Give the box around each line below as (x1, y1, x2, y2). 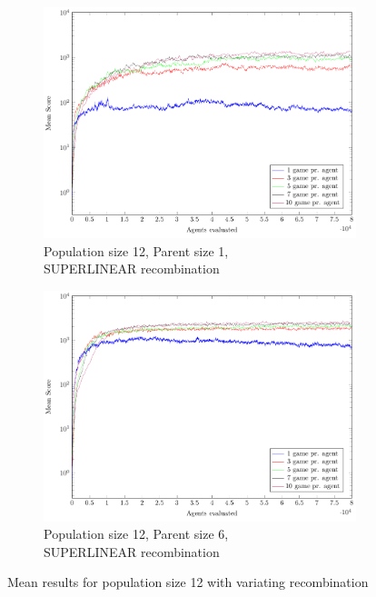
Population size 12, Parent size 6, (44, 524, 229, 543)
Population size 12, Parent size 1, (44, 241, 229, 260)
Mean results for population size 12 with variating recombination (7, 572, 369, 592)
